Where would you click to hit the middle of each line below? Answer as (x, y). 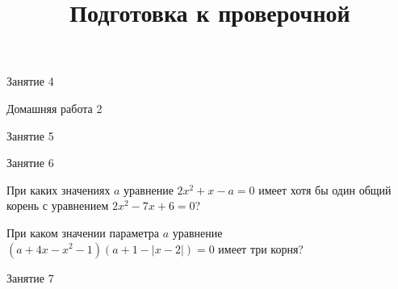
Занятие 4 (30, 81)
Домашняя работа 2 (54, 108)
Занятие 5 (30, 135)
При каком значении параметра (83, 232)
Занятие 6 (30, 163)
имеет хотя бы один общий (325, 189)
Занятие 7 (30, 277)
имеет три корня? (261, 248)
